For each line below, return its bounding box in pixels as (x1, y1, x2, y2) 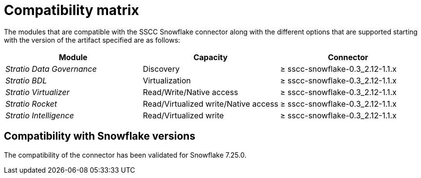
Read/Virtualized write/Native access (143, 98, 278, 109)
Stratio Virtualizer (5, 87, 70, 97)
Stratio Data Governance (5, 64, 97, 74)
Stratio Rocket (5, 98, 57, 109)
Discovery (143, 64, 180, 74)
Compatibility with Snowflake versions (4, 130, 196, 143)
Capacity (193, 52, 228, 62)
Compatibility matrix (4, 2, 139, 18)
